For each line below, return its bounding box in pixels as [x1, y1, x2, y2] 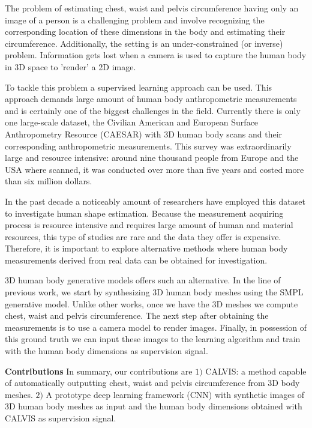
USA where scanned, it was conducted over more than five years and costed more [5, 163, 304, 175]
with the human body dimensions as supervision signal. [5, 345, 208, 357]
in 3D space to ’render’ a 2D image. [5, 60, 136, 73]
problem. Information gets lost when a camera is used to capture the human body [5, 49, 307, 61]
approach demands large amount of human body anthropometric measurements [5, 92, 297, 105]
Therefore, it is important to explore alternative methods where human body [5, 242, 288, 255]
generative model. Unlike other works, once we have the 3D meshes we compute [5, 297, 298, 310]
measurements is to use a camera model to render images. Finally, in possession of [5, 321, 307, 333]
